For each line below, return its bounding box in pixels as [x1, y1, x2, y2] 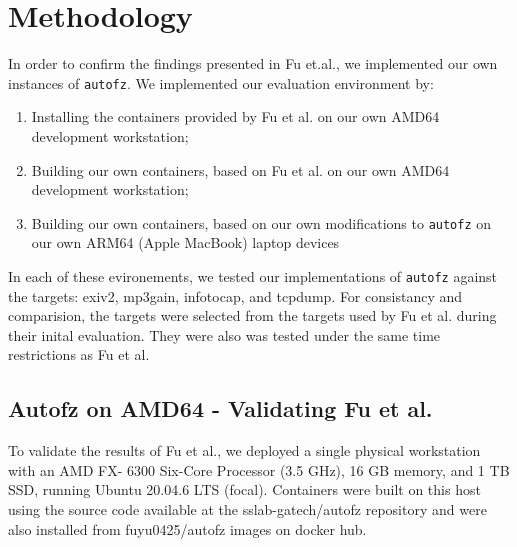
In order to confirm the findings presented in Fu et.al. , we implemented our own [8, 53, 498, 74]
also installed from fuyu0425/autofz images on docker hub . [8, 518, 367, 539]
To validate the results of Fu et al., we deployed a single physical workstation [8, 440, 481, 461]
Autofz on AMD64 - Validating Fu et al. [8, 393, 433, 424]
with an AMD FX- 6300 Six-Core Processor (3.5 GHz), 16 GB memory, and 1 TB [8, 459, 510, 480]
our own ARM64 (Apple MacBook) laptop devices [31, 232, 340, 253]
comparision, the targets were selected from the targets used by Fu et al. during [8, 305, 497, 326]
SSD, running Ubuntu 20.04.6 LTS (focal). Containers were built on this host [8, 479, 481, 500]
